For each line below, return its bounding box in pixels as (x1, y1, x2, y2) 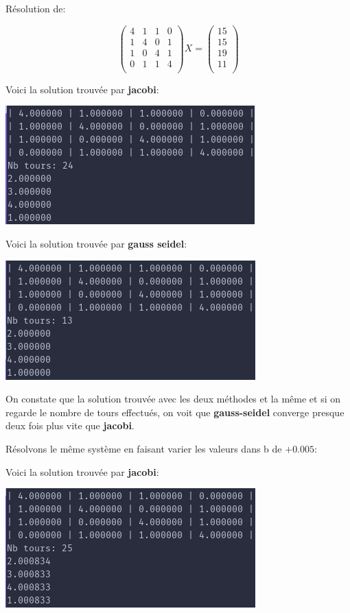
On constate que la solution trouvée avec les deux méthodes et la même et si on (5, 392, 340, 406)
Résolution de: (5, 1, 66, 15)
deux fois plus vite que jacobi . (5, 418, 135, 433)
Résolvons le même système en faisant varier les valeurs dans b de (5, 441, 282, 455)
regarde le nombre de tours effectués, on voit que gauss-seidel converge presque (5, 405, 345, 419)
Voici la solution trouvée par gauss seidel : (5, 237, 187, 250)
